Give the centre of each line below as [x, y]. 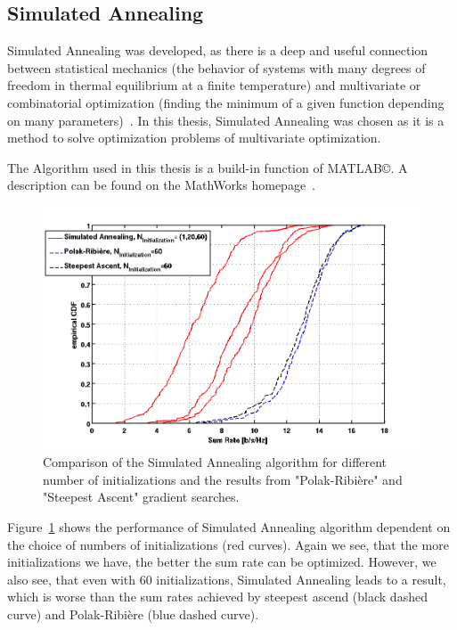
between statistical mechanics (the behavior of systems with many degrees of [216, 67]
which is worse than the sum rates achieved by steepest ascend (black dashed [217, 597]
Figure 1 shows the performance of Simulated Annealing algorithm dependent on [229, 526]
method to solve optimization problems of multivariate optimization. [194, 138]
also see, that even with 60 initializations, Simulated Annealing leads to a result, [227, 579]
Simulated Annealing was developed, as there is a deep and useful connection [218, 50]
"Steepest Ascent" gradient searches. [141, 497]
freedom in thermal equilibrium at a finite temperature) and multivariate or [214, 85]
